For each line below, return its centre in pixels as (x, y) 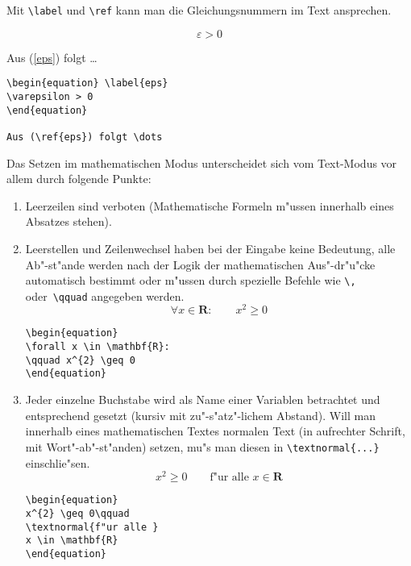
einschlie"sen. (58, 462)
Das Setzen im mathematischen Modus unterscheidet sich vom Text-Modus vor (202, 162)
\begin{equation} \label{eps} (87, 83)
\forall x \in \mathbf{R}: (98, 347)
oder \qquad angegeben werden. (105, 295)
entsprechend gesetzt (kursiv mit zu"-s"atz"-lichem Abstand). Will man (200, 415)
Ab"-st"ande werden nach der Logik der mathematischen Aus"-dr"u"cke (200, 264)
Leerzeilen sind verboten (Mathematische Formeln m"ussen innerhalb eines (210, 205)
